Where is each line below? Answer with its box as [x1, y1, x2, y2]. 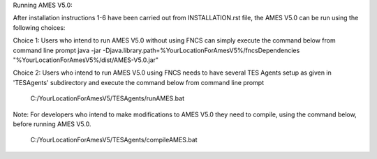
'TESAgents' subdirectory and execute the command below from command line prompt [13, 78, 265, 86]
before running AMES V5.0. [13, 119, 91, 128]
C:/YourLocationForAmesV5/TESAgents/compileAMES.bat [30, 136, 198, 144]
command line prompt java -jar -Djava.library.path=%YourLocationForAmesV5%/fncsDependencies [13, 46, 300, 54]
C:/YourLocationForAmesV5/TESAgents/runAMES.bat [30, 94, 185, 103]
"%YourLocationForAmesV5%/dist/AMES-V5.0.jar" [13, 56, 159, 64]
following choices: [13, 23, 66, 31]
